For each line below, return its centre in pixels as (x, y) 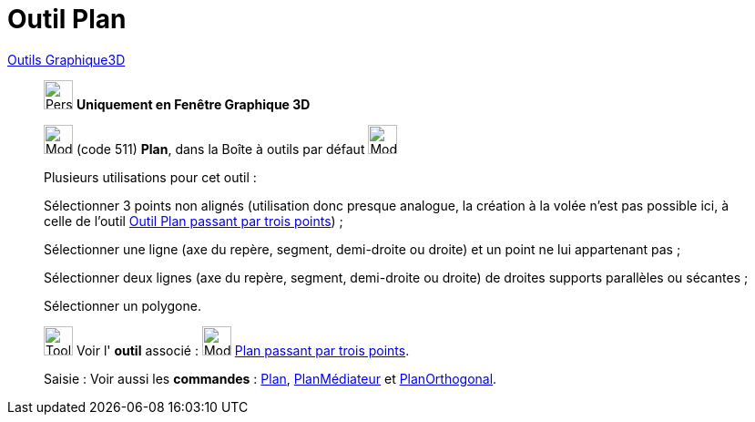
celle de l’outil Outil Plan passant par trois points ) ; (194, 221)
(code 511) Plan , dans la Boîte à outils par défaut (220, 149)
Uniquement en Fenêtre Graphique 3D (193, 104)
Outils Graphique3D (66, 59)
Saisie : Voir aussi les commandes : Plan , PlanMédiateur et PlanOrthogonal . (270, 378)
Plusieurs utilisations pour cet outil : (150, 177)
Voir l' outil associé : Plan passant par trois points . (243, 350)
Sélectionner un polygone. (122, 305)
